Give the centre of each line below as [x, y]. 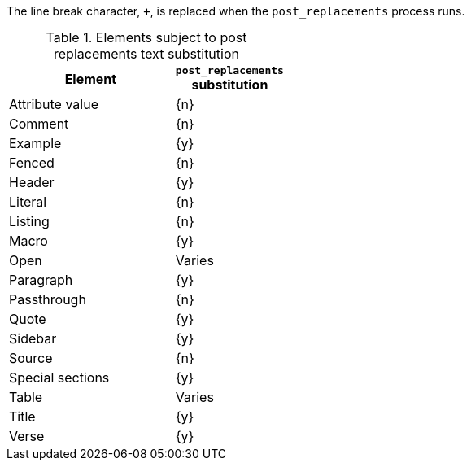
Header [32, 182]
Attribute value [54, 104]
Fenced [32, 163]
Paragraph [41, 280]
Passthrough [48, 299]
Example [35, 143]
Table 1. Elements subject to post [146, 37]
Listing [29, 221]
